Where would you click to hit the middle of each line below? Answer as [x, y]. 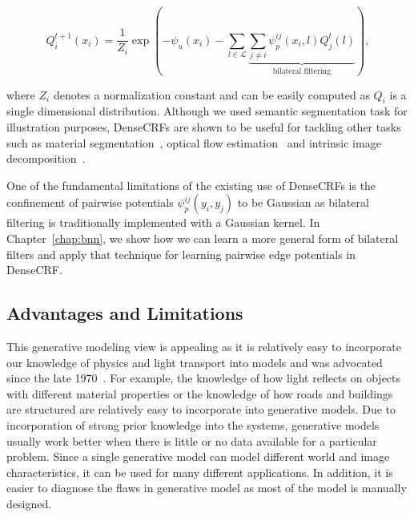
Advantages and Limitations [125, 313]
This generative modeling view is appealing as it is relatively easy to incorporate [204, 346]
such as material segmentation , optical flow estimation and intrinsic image [194, 142]
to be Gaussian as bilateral [303, 202]
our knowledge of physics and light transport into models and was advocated [195, 362]
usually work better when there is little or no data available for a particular [192, 440]
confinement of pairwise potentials [90, 202]
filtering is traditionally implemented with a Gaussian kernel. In [163, 222]
